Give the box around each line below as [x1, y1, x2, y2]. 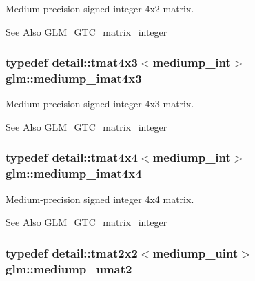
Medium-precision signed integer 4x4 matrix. [6, 191, 194, 206]
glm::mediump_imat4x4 [6, 165, 142, 182]
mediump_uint [152, 244, 238, 261]
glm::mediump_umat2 [6, 260, 132, 277]
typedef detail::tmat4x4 [6, 149, 138, 166]
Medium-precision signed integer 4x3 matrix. [6, 96, 194, 111]
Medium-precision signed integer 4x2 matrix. [6, 1, 194, 15]
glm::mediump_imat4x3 [6, 70, 142, 87]
